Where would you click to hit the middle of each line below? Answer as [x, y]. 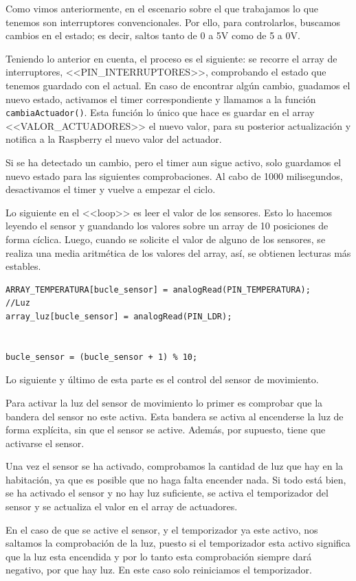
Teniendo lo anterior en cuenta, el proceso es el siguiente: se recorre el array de [171, 58]
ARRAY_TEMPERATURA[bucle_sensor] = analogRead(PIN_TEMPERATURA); [158, 289]
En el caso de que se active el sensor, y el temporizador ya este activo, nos [162, 529]
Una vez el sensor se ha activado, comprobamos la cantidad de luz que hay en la [175, 466]
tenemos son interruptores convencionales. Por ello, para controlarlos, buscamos [173, 22]
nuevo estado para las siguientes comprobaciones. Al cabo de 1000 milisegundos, [174, 175]
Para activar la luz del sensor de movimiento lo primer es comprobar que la [164, 402]
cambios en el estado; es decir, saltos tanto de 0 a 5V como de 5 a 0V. [153, 35]
